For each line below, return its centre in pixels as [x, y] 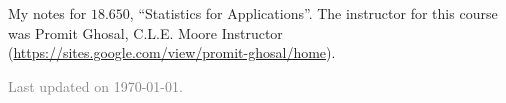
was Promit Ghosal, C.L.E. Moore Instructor [145, 32]
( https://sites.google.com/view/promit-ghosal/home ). [172, 52]
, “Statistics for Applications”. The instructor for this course [313, 13]
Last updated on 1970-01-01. [95, 85]
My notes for [47, 13]
